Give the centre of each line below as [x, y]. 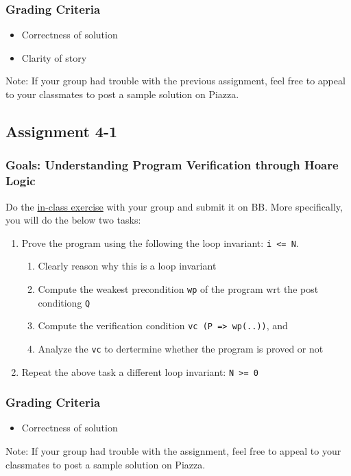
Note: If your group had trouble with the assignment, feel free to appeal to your [173, 451]
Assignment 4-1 [62, 131]
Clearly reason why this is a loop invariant [127, 266]
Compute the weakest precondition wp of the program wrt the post [178, 288]
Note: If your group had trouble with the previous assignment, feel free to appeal [175, 81]
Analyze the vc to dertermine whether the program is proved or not [181, 348]
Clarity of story [54, 57]
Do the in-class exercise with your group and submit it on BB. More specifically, [174, 206]
